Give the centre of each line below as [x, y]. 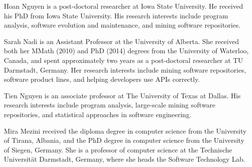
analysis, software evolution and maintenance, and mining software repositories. [122, 25]
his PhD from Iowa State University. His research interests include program [116, 15]
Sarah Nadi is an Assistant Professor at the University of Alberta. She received [121, 41]
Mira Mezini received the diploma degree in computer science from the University [125, 130]
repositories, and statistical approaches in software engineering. [98, 114]
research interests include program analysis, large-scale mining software [110, 105]
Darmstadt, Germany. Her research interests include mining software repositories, [125, 69]
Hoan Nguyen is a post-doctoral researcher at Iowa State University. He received [124, 6]
